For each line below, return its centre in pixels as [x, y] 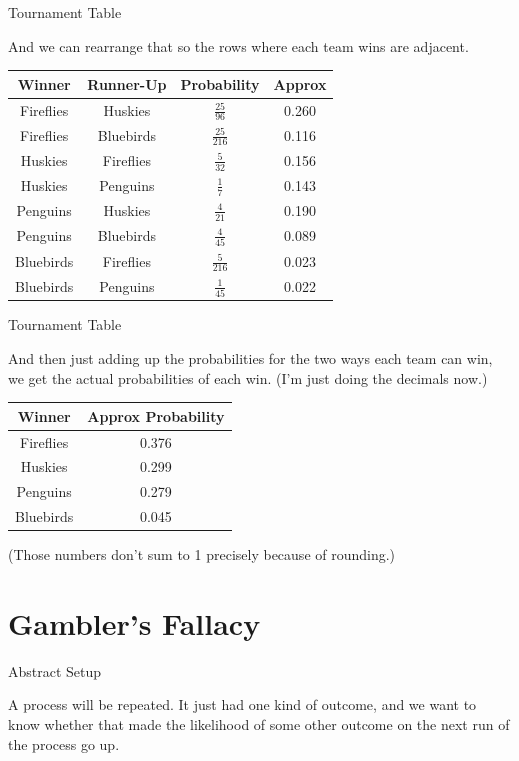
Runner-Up [127, 83]
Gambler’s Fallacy [134, 622]
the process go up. [64, 743]
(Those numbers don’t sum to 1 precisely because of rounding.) [202, 554]
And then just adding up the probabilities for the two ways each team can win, [250, 357]
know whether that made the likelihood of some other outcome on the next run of [259, 724]
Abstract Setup [55, 670]
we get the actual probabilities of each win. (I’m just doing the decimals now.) [248, 377]
